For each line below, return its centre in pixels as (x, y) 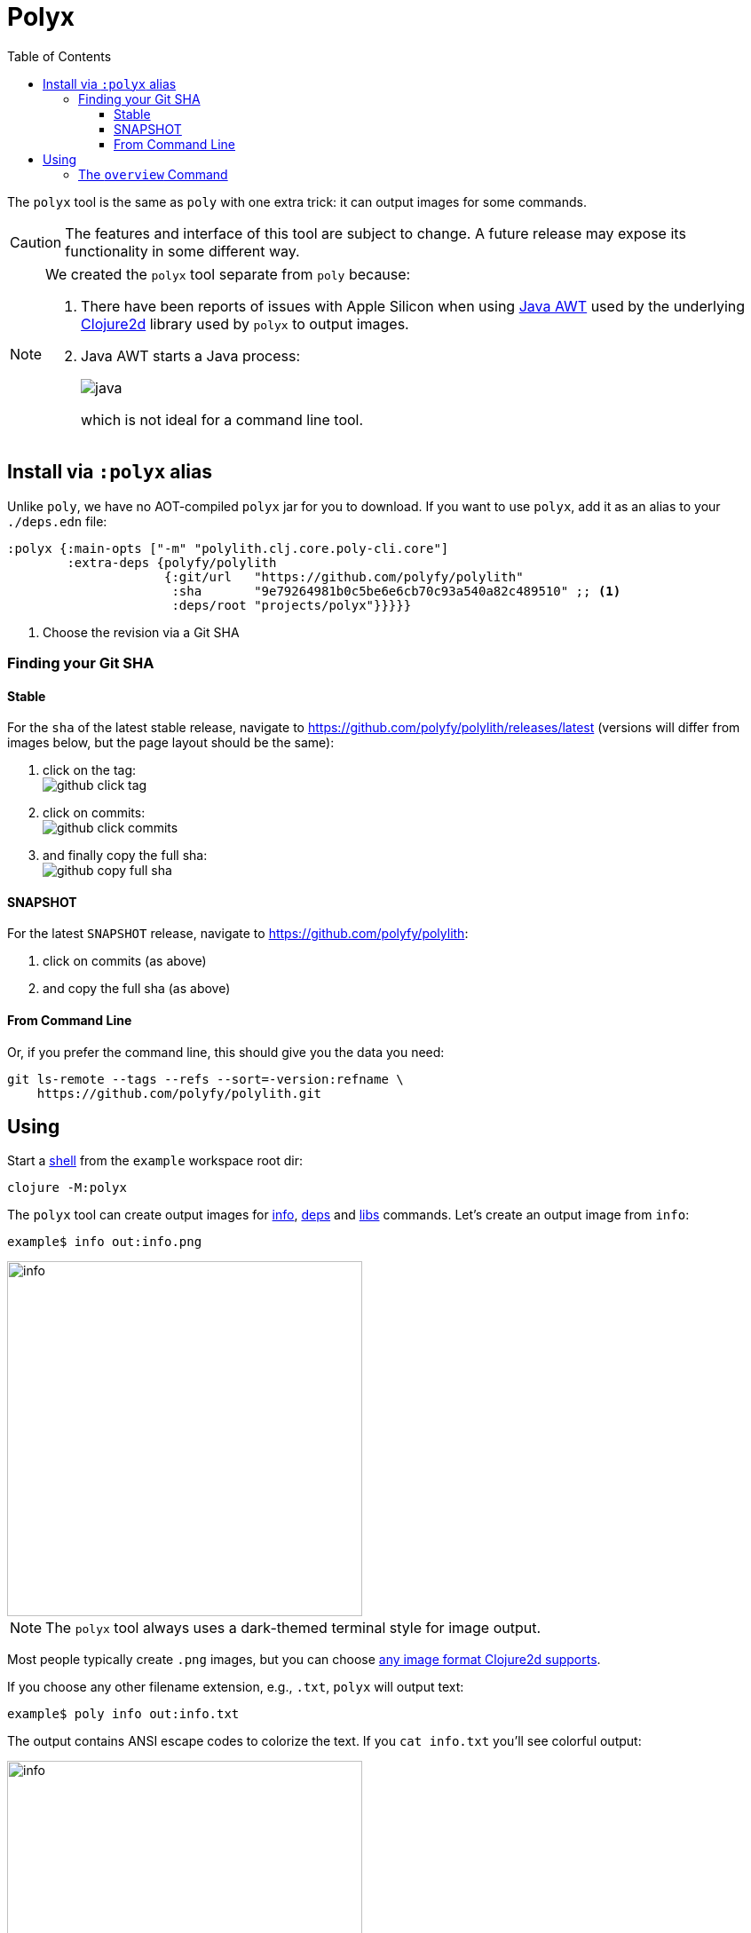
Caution (36, 242)
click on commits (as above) (125, 961)
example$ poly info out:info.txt (123, 1714)
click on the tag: (90, 770)
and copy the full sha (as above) (137, 989)
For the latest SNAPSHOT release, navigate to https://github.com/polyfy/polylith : (238, 934)
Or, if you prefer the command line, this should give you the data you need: (226, 1052)
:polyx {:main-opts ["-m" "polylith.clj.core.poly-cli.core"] (228, 548)
